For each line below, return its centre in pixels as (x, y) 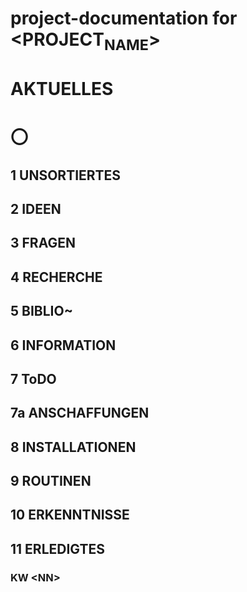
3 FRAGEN (43, 243)
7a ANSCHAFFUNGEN (80, 413)
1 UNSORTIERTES (66, 175)
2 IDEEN (36, 208)
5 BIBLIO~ (41, 311)
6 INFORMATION (63, 345)
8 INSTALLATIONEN (73, 447)
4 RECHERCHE (56, 277)
